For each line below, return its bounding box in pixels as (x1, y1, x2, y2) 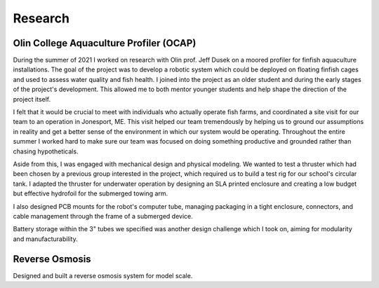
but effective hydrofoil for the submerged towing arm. (13, 189, 168, 198)
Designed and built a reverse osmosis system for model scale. (13, 271, 193, 280)
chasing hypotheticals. (13, 147, 79, 156)
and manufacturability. (13, 235, 79, 243)
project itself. (13, 95, 51, 103)
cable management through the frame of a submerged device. (13, 212, 193, 220)
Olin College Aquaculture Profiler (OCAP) (13, 37, 197, 49)
